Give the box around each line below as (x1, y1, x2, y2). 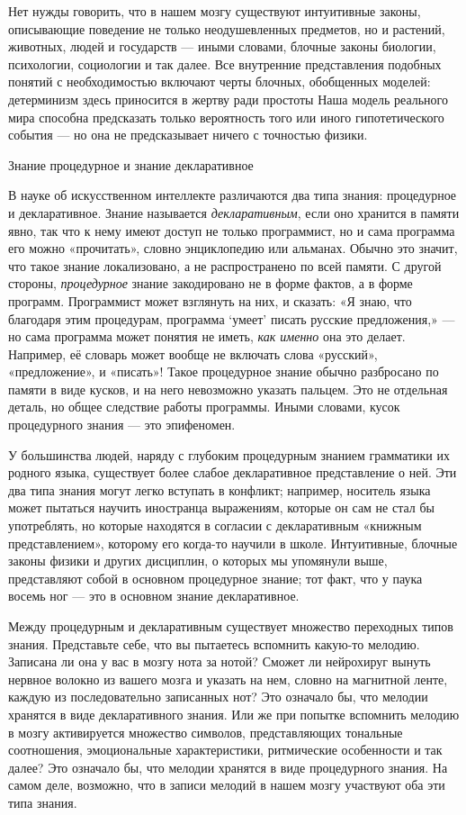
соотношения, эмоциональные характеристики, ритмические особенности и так (8, 740, 443, 759)
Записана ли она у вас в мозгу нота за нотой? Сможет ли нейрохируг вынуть (8, 652, 431, 671)
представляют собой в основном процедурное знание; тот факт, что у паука (8, 568, 423, 587)
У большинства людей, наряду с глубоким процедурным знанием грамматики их (8, 445, 450, 464)
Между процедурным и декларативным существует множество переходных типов (8, 617, 453, 635)
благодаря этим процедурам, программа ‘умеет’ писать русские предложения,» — (8, 309, 455, 328)
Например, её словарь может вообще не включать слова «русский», (8, 344, 378, 363)
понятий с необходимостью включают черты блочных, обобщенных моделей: (8, 72, 431, 91)
